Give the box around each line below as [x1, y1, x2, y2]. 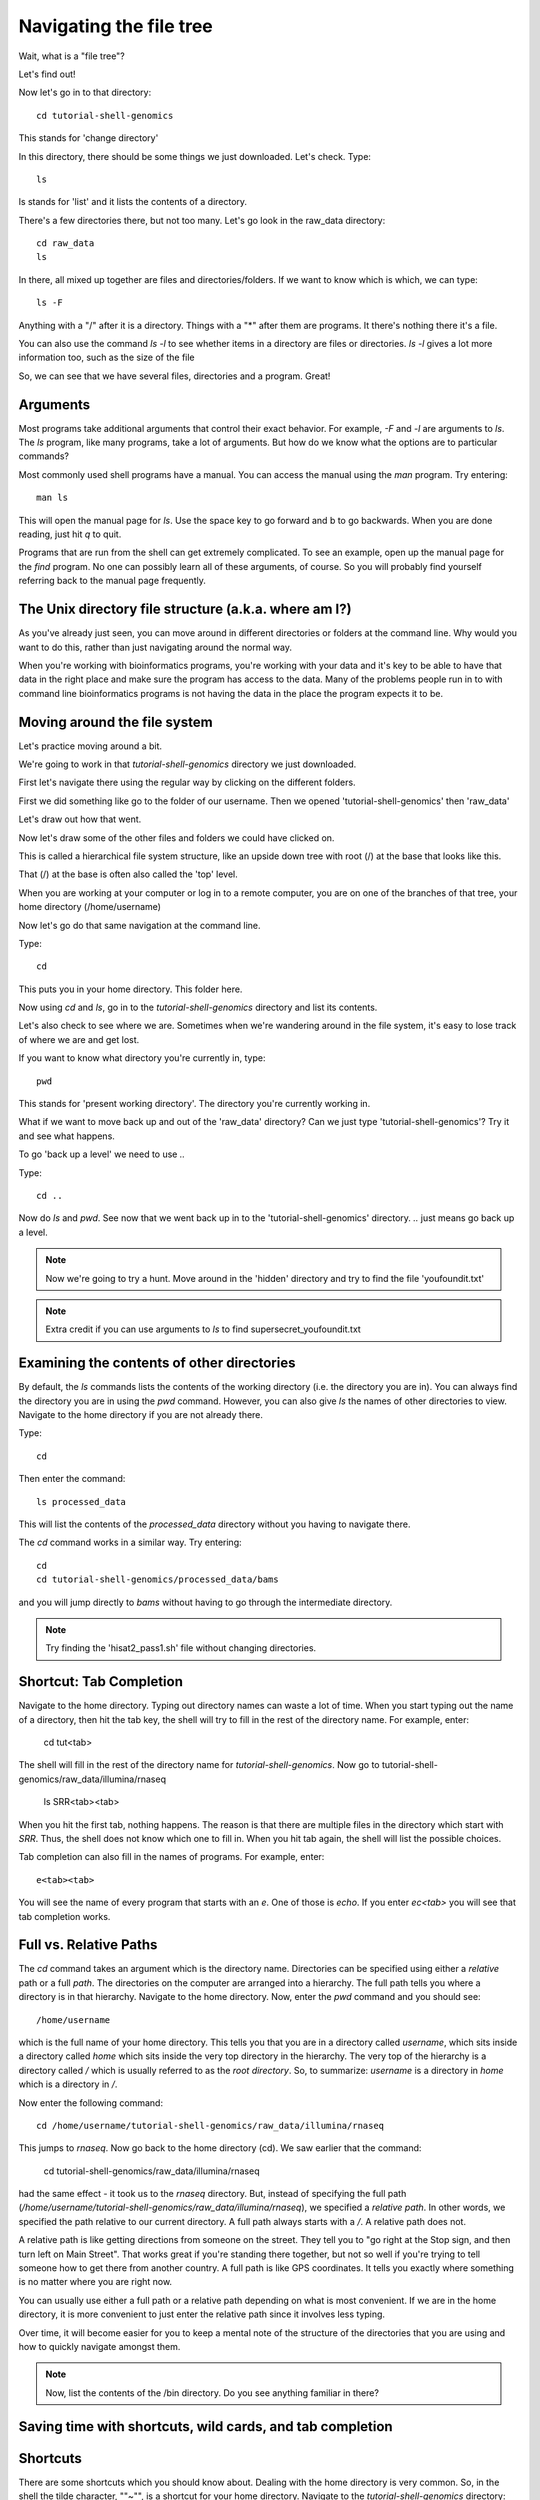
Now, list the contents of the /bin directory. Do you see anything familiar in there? [45, 2386, 380, 2399]
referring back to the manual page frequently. [18, 575, 207, 587]
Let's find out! [18, 68, 76, 80]
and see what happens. [18, 1130, 115, 1142]
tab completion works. [18, 1910, 111, 1922]
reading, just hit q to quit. [18, 528, 122, 540]
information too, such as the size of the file [18, 351, 195, 364]
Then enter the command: [18, 1473, 126, 1485]
